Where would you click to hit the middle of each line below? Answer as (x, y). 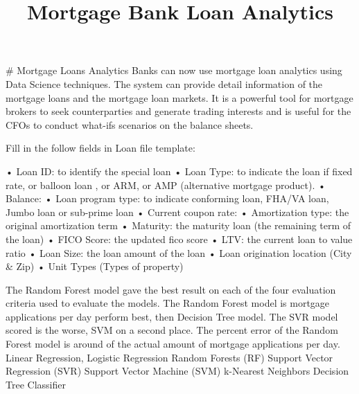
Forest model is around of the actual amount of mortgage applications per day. (173, 344)
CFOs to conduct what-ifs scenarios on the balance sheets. (130, 124)
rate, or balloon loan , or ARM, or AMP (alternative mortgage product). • (166, 185)
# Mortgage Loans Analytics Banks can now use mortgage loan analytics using (174, 70)
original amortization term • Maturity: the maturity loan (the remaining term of (178, 225)
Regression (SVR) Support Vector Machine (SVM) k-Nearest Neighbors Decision (177, 371)
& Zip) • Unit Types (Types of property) (95, 266)
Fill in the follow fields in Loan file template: (100, 148)
